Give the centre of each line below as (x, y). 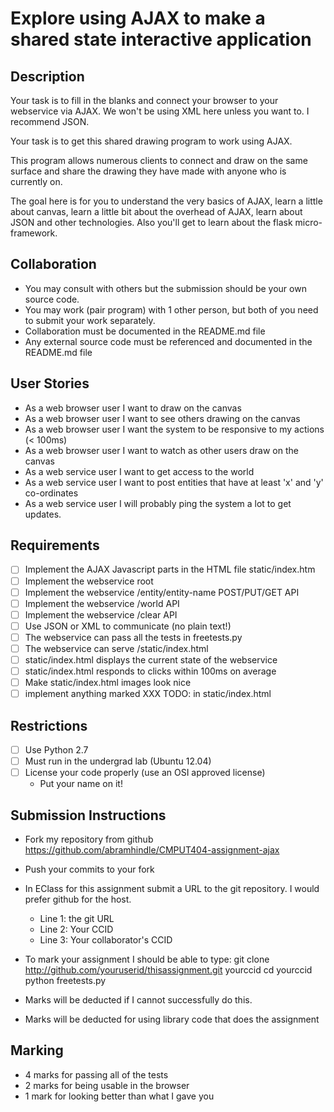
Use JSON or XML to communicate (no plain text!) (128, 626)
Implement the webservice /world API (102, 603)
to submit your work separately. (90, 320)
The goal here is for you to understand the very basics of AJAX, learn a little (166, 201)
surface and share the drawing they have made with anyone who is (148, 171)
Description (47, 76)
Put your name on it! (81, 784)
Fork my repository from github (89, 839)
